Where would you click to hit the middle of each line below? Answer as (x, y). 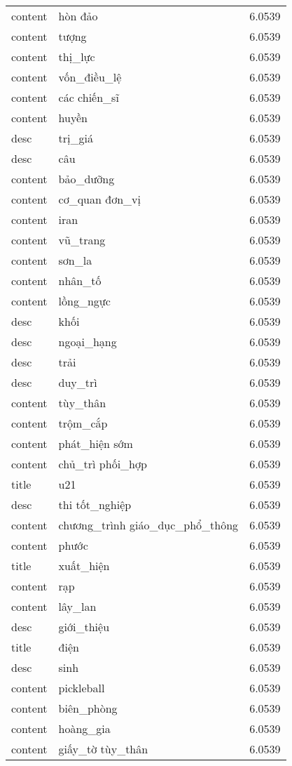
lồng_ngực (84, 301)
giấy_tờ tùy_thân (103, 749)
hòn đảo (78, 16)
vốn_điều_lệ (90, 77)
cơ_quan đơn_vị (99, 199)
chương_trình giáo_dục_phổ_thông (148, 525)
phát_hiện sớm (96, 443)
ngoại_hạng (88, 342)
